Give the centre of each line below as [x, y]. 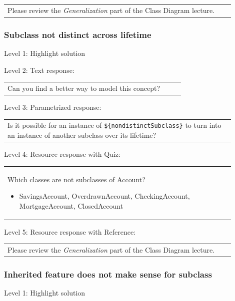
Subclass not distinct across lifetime [78, 34]
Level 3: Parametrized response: [53, 107]
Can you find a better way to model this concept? [84, 88]
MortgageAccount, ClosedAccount [71, 205]
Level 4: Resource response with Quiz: [62, 154]
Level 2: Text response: [39, 70]
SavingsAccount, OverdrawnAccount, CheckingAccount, [104, 196]
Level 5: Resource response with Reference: [70, 231]
